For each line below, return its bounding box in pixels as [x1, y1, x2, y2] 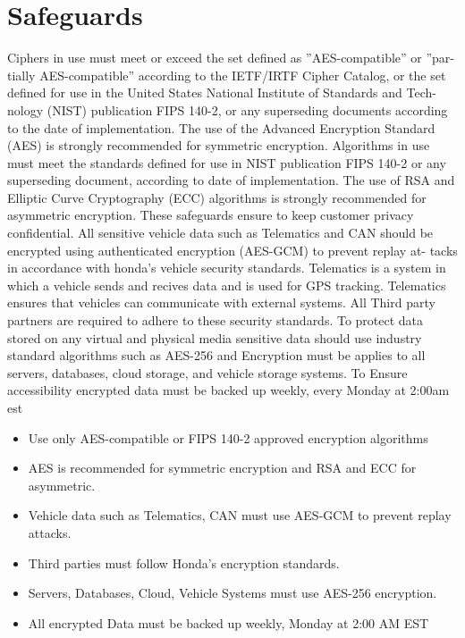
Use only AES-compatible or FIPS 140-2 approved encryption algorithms [28, 428, 428, 447]
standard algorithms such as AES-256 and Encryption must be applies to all [7, 346, 426, 365]
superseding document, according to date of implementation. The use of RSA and [7, 171, 455, 189]
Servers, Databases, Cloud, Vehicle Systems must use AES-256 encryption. [28, 583, 437, 602]
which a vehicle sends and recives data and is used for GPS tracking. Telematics [7, 275, 446, 294]
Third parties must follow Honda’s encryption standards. [28, 553, 340, 572]
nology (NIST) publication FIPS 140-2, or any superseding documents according [7, 100, 448, 119]
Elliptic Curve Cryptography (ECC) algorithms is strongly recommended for [7, 188, 427, 206]
